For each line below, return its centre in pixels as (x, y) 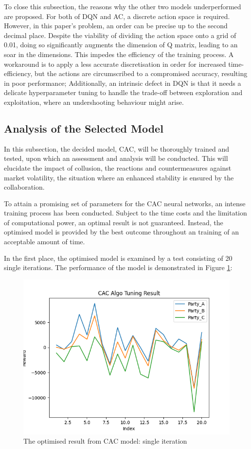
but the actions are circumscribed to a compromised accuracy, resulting (141, 73)
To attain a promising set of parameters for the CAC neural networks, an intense (125, 203)
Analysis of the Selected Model (84, 128)
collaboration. (24, 187)
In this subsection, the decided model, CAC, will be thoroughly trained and (117, 148)
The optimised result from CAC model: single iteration (105, 441)
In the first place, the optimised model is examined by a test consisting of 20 (118, 258)
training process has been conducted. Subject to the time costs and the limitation (125, 213)
